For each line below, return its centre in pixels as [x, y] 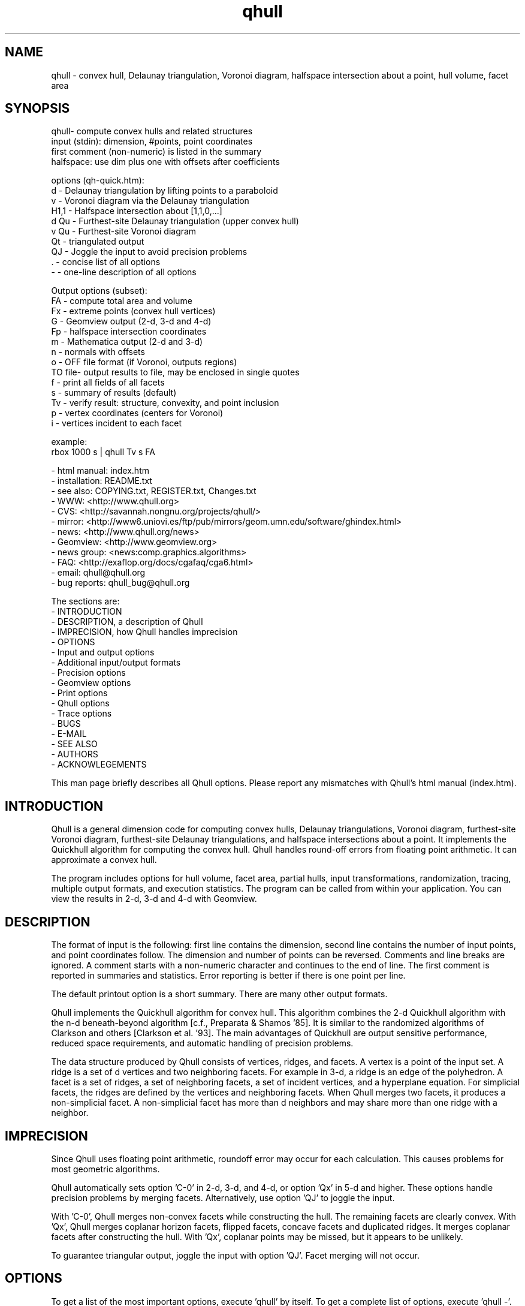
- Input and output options [103, 652]
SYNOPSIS [37, 109]
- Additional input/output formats [116, 663]
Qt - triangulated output [98, 242]
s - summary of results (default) [114, 393]
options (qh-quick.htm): [98, 180]
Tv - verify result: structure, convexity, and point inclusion [165, 403]
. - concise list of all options [106, 262]
